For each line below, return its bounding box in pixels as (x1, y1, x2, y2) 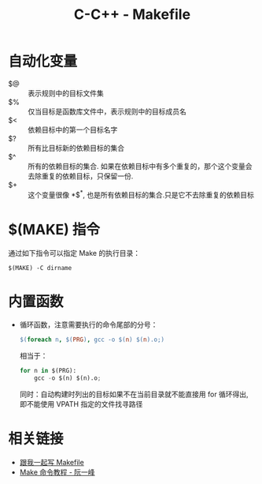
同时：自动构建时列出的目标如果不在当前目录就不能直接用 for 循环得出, (19, 389, 249, 400)
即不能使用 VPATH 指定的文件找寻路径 (19, 400, 143, 409)
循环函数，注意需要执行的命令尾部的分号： (19, 320, 158, 329)
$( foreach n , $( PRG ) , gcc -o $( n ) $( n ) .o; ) (19, 336, 165, 344)
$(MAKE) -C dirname (8, 264, 72, 272)
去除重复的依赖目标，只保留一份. (28, 171, 134, 181)
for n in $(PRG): (19, 367, 77, 375)
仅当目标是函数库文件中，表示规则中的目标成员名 (28, 107, 186, 116)
